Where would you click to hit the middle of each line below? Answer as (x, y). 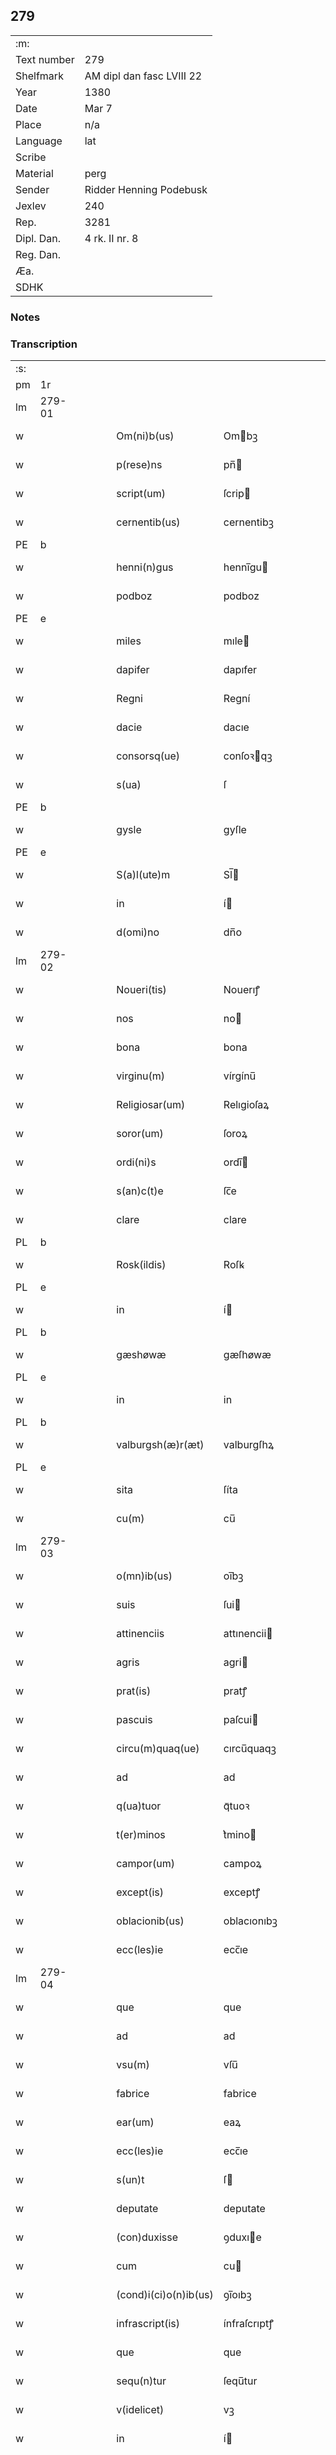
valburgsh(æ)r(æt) (160, 1445)
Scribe (31, 157)
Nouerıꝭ (241, 990)
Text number (45, 59)
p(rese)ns (139, 465)
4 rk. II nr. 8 (111, 238)
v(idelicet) (140, 2410)
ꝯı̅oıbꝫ (237, 2295)
